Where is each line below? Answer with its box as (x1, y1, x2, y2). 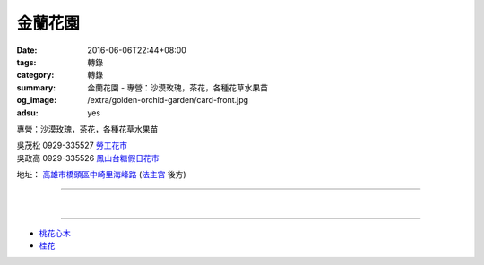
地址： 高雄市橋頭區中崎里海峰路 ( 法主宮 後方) (16, 169, 187, 180)
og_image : (16, 95, 57, 106)
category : (16, 70, 55, 81)
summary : (16, 81, 56, 93)
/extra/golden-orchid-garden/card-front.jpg (87, 95, 249, 106)
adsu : (16, 107, 39, 118)
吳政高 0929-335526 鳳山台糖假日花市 (16, 152, 160, 163)
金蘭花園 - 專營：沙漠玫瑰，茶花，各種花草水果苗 (87, 81, 269, 93)
